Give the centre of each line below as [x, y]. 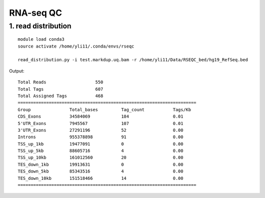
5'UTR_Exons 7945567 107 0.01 [101, 123]
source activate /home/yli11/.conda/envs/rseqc [76, 46]
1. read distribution [40, 26]
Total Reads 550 [61, 82]
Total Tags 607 [61, 89]
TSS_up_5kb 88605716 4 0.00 [101, 151]
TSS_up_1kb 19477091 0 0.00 [101, 144]
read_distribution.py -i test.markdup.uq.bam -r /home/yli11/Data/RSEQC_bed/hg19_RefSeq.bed [133, 60]
